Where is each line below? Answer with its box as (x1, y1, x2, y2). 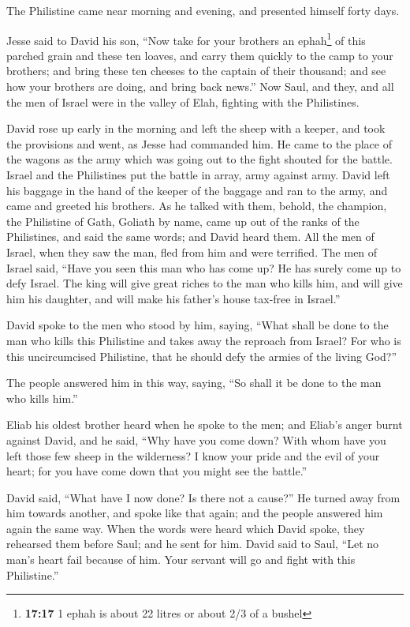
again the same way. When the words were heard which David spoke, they (6, 520, 365, 536)
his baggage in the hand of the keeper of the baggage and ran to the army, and (6, 182, 388, 198)
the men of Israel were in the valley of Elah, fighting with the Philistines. (6, 93, 360, 110)
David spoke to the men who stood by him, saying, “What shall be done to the (6, 317, 389, 333)
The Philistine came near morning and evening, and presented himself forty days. (6, 2, 400, 18)
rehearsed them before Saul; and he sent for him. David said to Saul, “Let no (6, 535, 379, 552)
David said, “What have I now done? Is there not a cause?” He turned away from (6, 489, 401, 505)
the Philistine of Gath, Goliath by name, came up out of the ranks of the (6, 212, 360, 229)
